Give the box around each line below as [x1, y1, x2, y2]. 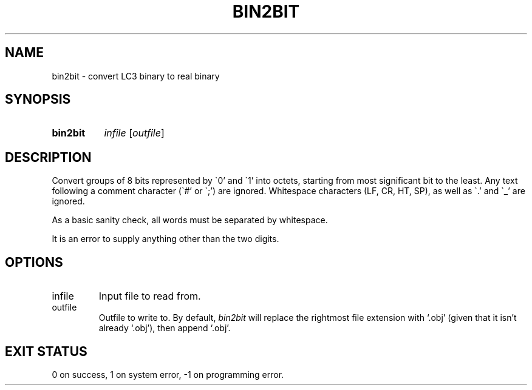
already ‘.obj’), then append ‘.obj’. [98, 323, 231, 334]
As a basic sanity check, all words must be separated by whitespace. [52, 215, 328, 226]
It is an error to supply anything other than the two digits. [52, 234, 279, 244]
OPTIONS [5, 254, 63, 270]
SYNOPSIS [5, 92, 71, 107]
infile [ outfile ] [104, 127, 165, 140]
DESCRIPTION [5, 149, 92, 165]
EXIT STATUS [5, 343, 87, 359]
